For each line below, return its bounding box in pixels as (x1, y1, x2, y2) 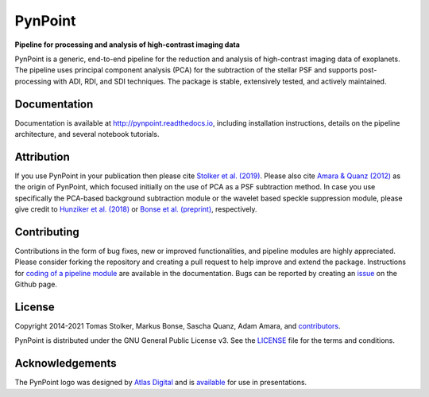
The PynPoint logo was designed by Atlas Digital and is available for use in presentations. (14, 378, 307, 387)
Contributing (14, 225, 79, 239)
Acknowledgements (14, 356, 117, 370)
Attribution (14, 150, 71, 163)
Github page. (14, 279, 57, 290)
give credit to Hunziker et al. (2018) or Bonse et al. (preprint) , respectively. (14, 204, 257, 214)
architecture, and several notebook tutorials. (14, 130, 160, 139)
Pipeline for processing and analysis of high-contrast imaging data (14, 40, 240, 49)
